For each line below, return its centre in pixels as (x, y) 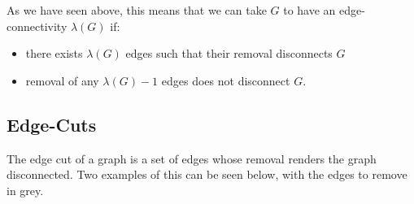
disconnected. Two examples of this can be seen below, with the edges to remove (207, 174)
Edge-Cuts (52, 124)
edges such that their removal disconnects (229, 53)
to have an (309, 10)
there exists (54, 53)
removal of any (62, 80)
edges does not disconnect (226, 80)
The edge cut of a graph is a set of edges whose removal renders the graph (192, 158)
